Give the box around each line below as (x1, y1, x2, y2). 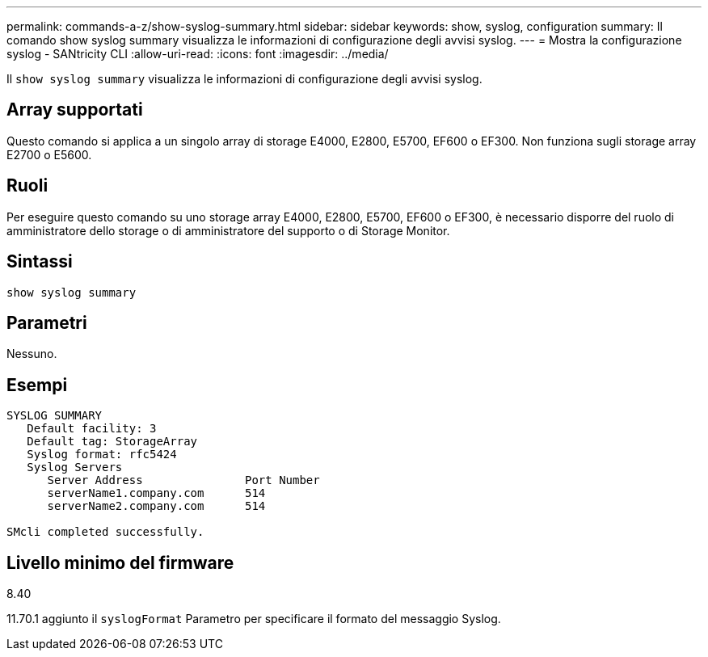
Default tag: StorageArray (27, 435, 198, 449)
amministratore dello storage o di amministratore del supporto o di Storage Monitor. (6, 223, 450, 238)
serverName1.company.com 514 (47, 486, 266, 500)
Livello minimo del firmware (6, 552, 234, 573)
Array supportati (6, 99, 143, 120)
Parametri (6, 312, 87, 333)
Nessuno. (6, 347, 57, 361)
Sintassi (6, 251, 73, 272)
